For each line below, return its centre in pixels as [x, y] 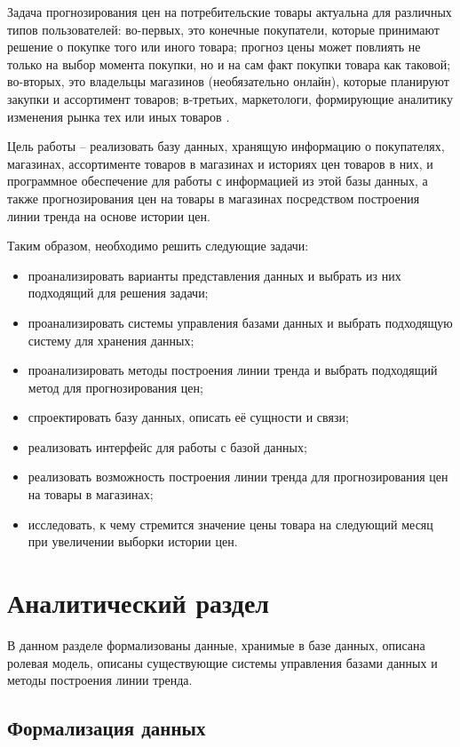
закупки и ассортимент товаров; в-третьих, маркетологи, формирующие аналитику [230, 98]
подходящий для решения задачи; [118, 293]
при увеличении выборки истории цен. [133, 541]
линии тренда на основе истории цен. [109, 215]
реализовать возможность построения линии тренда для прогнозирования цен [238, 477]
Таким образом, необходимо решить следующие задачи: [158, 246]
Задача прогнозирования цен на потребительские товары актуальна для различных [230, 12]
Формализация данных [107, 728]
